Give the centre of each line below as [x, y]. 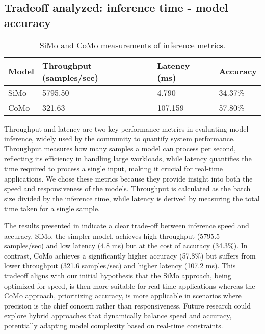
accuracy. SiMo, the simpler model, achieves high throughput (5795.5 [112, 235]
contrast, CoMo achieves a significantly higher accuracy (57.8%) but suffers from [130, 255]
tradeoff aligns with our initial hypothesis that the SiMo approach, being [118, 275]
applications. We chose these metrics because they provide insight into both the [128, 178]
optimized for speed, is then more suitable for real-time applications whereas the [130, 285]
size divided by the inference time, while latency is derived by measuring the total [132, 198]
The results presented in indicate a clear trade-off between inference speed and [127, 225]
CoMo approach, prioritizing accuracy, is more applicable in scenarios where [123, 296]
